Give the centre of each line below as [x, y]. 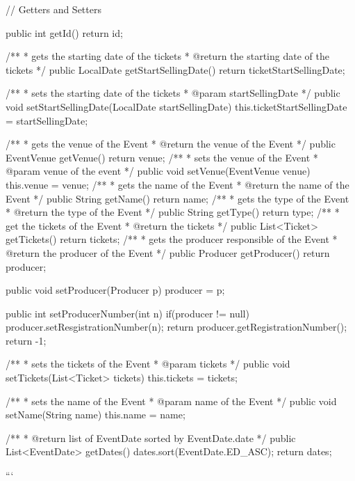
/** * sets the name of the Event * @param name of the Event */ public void [171, 401]
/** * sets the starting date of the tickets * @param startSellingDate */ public [173, 93]
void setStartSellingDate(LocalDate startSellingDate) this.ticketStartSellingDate [176, 106]
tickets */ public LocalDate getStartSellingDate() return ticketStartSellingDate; [175, 69]
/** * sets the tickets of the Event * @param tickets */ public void [148, 364]
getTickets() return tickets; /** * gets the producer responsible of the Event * [172, 239]
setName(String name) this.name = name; [96, 415]
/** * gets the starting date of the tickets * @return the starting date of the [167, 56]
